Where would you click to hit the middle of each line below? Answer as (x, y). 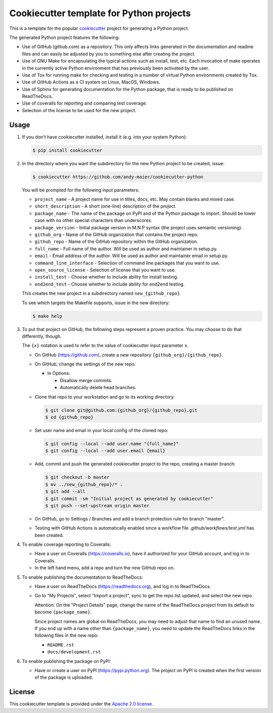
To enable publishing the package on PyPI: (66, 661)
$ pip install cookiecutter (67, 150)
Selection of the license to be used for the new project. (79, 110)
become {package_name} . (63, 612)
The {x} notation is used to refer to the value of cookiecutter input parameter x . (105, 346)
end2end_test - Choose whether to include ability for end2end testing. (110, 284)
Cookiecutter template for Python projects (100, 13)
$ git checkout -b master (77, 477)
